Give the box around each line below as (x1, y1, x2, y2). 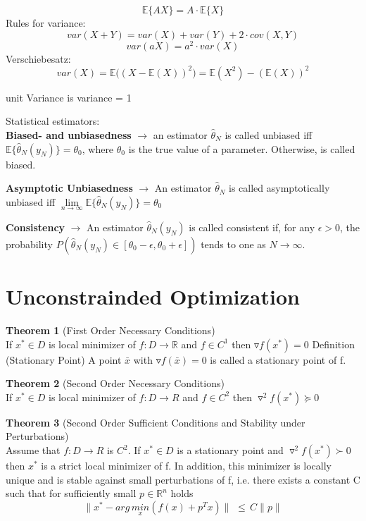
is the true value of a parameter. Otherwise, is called (128, 141, 355, 156)
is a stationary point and (177, 443, 284, 458)
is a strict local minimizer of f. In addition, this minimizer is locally (41, 458, 332, 473)
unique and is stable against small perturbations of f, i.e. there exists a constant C (6, 472, 360, 486)
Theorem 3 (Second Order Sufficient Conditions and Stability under (6, 415, 305, 429)
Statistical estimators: (6, 114, 100, 128)
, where (82, 141, 114, 156)
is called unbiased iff (225, 127, 313, 142)
